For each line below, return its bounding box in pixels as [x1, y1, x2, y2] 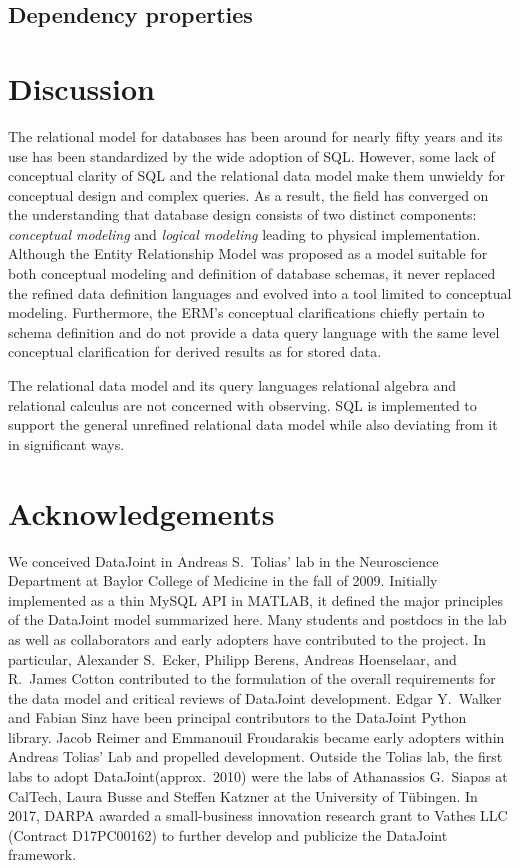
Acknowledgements [8, 492, 275, 533]
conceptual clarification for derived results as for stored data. [8, 341, 382, 362]
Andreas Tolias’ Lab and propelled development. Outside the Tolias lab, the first [8, 746, 503, 767]
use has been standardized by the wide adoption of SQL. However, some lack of [8, 145, 495, 166]
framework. [8, 844, 77, 865]
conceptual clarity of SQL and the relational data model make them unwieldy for [8, 165, 505, 186]
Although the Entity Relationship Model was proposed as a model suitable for [8, 243, 488, 264]
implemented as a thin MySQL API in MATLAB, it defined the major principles [8, 589, 503, 610]
